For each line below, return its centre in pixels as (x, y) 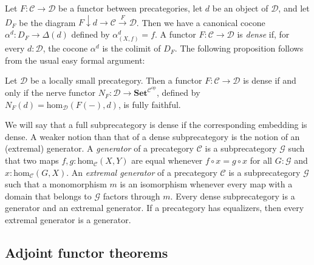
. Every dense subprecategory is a (233, 196)
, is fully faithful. (149, 104)
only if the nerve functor (50, 92)
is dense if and (270, 80)
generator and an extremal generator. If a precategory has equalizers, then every (155, 208)
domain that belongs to (48, 196)
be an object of (240, 8)
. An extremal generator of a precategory (142, 172)
